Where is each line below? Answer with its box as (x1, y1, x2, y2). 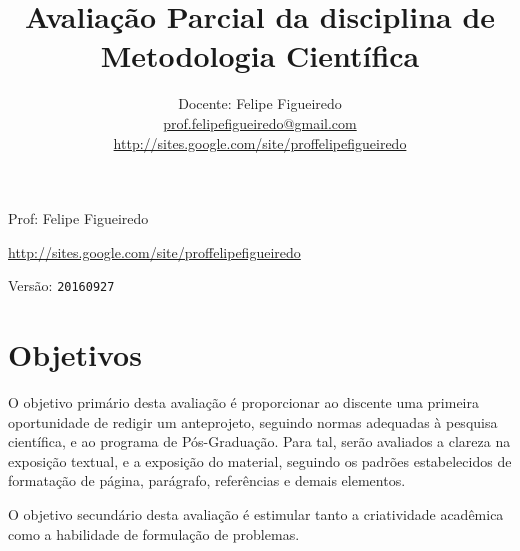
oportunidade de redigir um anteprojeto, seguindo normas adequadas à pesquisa (8, 411, 498, 432)
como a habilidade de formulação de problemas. (8, 523, 300, 544)
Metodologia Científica (100, 35, 420, 76)
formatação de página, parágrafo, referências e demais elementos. (8, 470, 406, 491)
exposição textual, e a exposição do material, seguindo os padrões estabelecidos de (8, 450, 512, 471)
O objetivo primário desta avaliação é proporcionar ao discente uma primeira (8, 392, 479, 413)
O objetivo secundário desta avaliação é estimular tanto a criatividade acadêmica (8, 504, 504, 525)
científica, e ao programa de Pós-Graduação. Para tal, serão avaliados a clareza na (8, 431, 511, 452)
